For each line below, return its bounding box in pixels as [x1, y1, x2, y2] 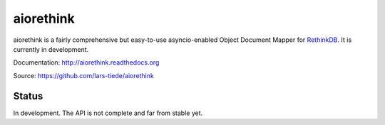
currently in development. [13, 45, 89, 53]
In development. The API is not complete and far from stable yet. [13, 109, 203, 117]
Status [13, 89, 43, 102]
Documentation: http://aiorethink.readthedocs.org [13, 58, 160, 67]
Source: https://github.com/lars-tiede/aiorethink [13, 71, 155, 80]
